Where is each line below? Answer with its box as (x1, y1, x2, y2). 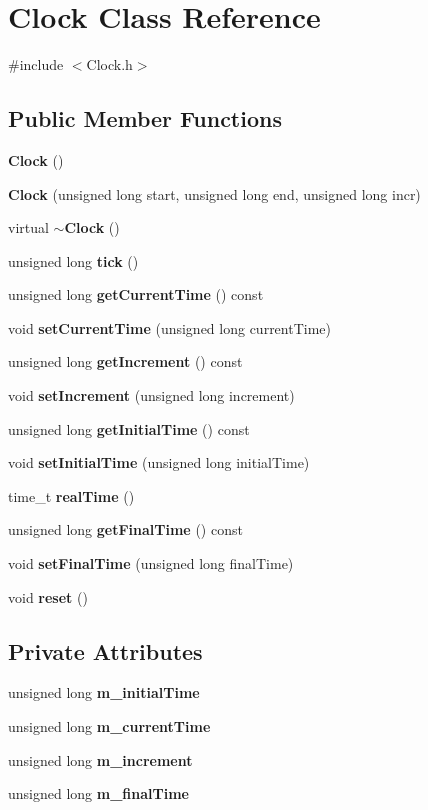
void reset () (8, 586, 88, 607)
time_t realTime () (8, 485, 135, 506)
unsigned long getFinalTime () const (8, 519, 243, 540)
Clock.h (86, 54, 133, 75)
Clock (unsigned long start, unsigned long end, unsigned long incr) (8, 183, 421, 204)
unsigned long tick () (8, 250, 139, 271)
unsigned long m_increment (8, 749, 193, 770)
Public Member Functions (8, 103, 282, 134)
